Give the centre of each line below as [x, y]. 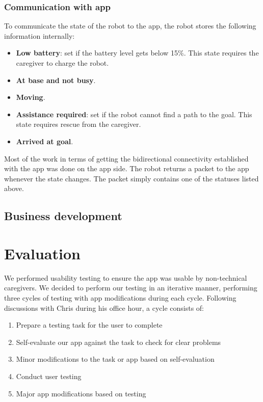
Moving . [31, 97]
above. [14, 188]
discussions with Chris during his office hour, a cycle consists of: [104, 307]
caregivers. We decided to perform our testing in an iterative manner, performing [131, 288]
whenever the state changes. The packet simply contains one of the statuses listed [131, 178]
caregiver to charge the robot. [62, 63]
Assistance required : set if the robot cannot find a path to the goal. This [134, 114]
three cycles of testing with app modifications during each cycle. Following [120, 298]
